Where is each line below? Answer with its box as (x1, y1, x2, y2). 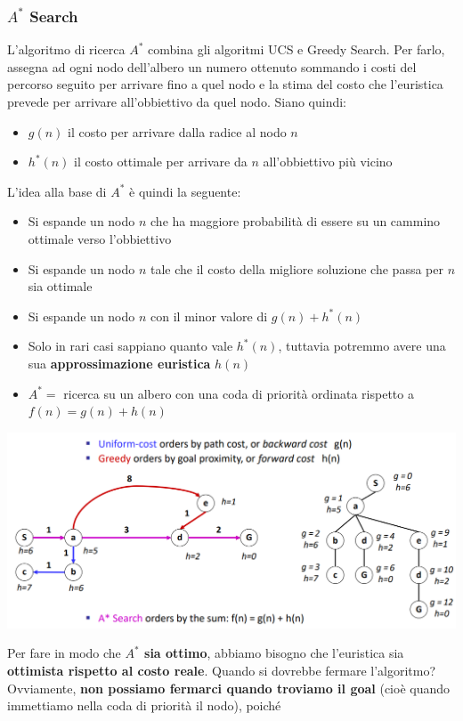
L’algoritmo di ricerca (7, 40, 126, 59)
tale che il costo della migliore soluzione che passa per (150, 259, 443, 278)
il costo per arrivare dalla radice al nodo (68, 122, 287, 141)
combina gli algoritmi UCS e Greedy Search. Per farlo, (148, 40, 445, 59)
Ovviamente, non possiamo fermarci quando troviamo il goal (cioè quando (7, 678, 451, 697)
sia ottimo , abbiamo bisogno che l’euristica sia (144, 644, 404, 662)
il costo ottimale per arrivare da (74, 152, 248, 171)
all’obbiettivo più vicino (263, 152, 393, 171)
